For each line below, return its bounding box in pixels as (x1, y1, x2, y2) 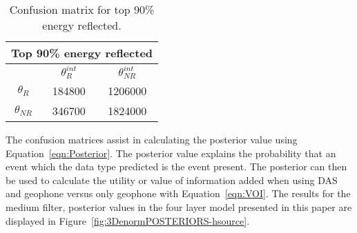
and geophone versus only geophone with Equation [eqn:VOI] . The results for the (6, 186, 351, 201)
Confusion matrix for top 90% (9, 1, 155, 17)
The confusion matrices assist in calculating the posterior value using (6, 132, 298, 146)
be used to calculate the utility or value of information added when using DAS (6, 172, 338, 187)
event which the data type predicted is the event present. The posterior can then (6, 159, 347, 174)
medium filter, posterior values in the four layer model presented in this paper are (6, 199, 352, 214)
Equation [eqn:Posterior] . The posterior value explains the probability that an (6, 145, 336, 160)
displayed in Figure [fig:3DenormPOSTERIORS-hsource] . (6, 213, 250, 227)
